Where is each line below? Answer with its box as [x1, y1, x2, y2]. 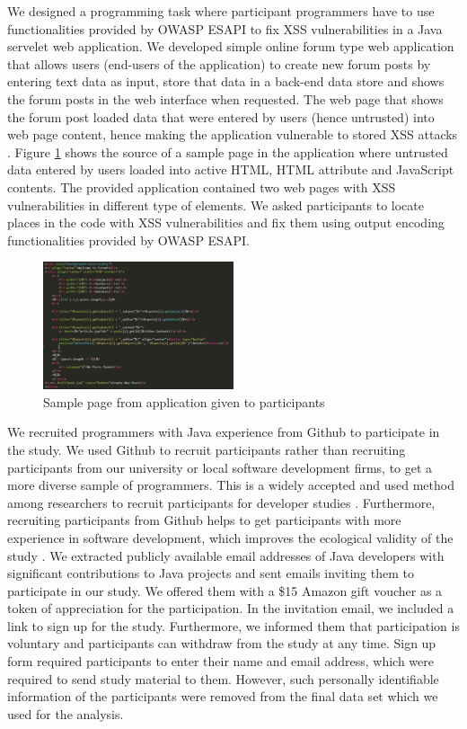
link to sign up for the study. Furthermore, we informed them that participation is [7, 616, 460, 635]
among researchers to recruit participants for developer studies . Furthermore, [7, 493, 436, 511]
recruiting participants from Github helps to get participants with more [7, 511, 401, 529]
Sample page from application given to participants [43, 392, 325, 411]
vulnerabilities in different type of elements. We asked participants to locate [7, 195, 424, 214]
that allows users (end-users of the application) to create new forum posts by [7, 54, 431, 73]
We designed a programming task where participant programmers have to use [7, 2, 435, 20]
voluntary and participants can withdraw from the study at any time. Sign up [7, 634, 436, 653]
